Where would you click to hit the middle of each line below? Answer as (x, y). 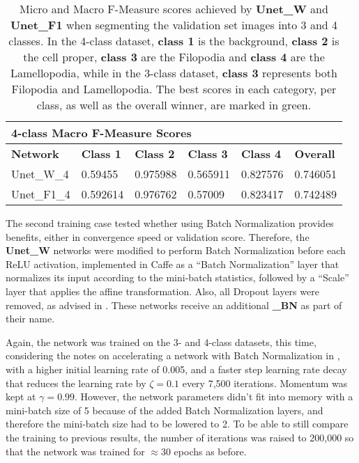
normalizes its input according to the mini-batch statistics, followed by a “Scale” (177, 277)
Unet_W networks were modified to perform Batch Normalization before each (176, 250)
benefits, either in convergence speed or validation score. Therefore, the (158, 236)
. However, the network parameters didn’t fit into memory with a (214, 397)
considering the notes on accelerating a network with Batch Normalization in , (173, 355)
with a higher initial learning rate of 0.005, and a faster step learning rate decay (176, 369)
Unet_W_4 (40, 174)
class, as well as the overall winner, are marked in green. (174, 105)
